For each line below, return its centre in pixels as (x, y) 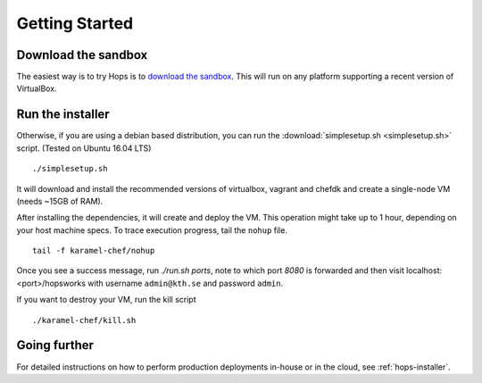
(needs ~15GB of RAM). (60, 201)
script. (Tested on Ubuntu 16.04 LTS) (84, 148)
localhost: (424, 271)
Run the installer (63, 115)
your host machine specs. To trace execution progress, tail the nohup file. (152, 230)
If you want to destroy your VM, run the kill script (106, 300)
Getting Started (75, 23)
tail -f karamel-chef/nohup (94, 251)
